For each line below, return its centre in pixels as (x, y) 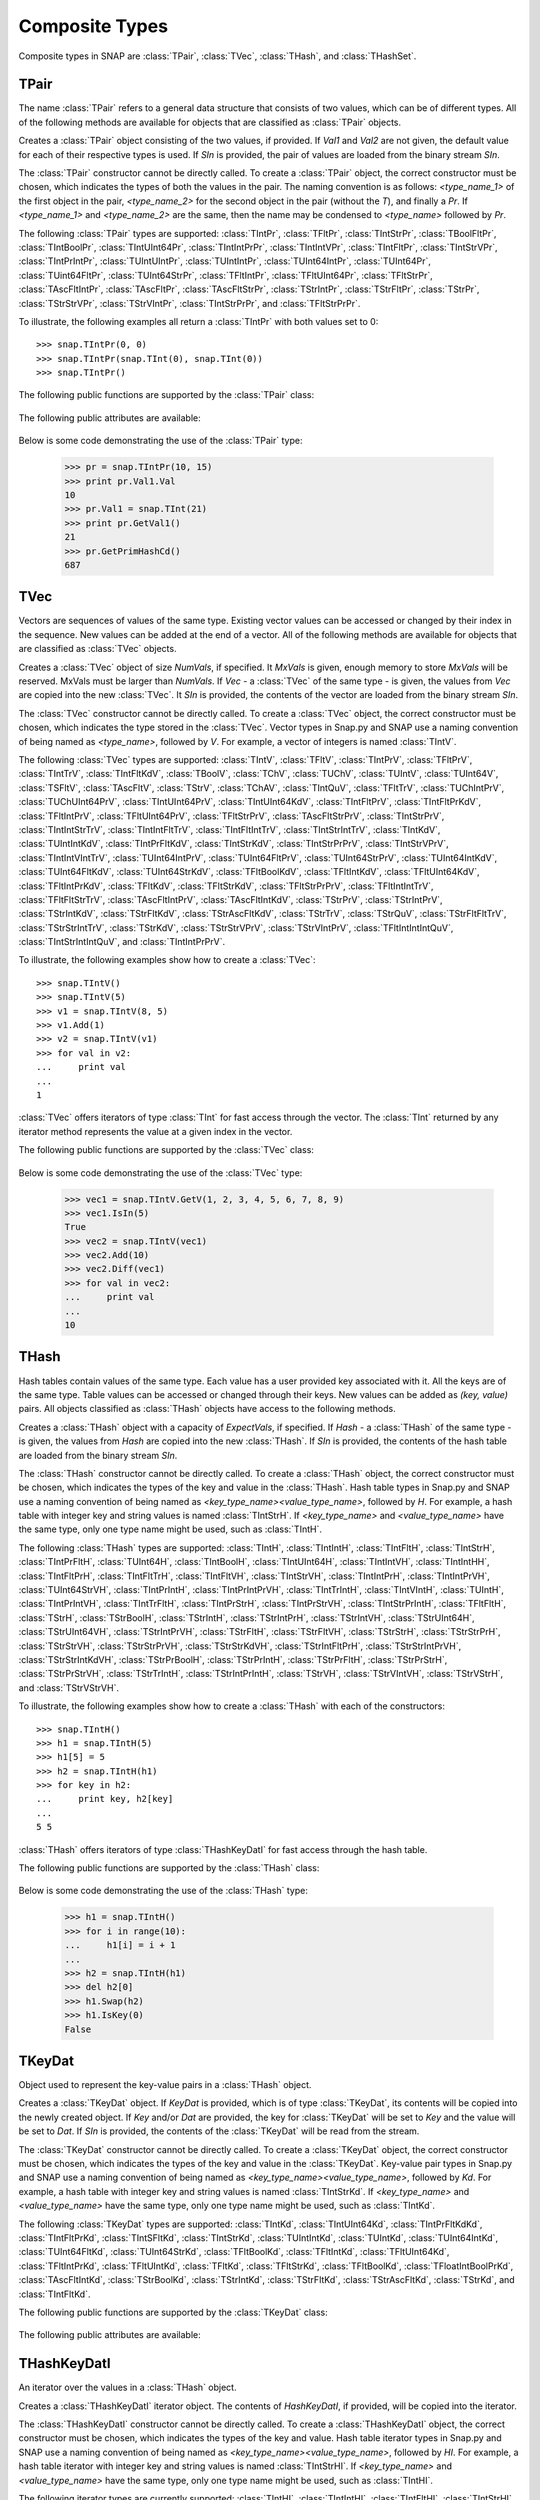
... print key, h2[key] (105, 1799)
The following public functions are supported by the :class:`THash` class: (169, 1868)
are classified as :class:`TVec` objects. (97, 649)
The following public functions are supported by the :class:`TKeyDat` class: (173, 2312)
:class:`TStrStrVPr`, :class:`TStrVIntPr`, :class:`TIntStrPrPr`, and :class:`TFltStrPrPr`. (189, 303)
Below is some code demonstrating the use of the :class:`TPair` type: (160, 441)
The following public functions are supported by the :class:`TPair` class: (166, 395)
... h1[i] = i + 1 (120, 1945)
